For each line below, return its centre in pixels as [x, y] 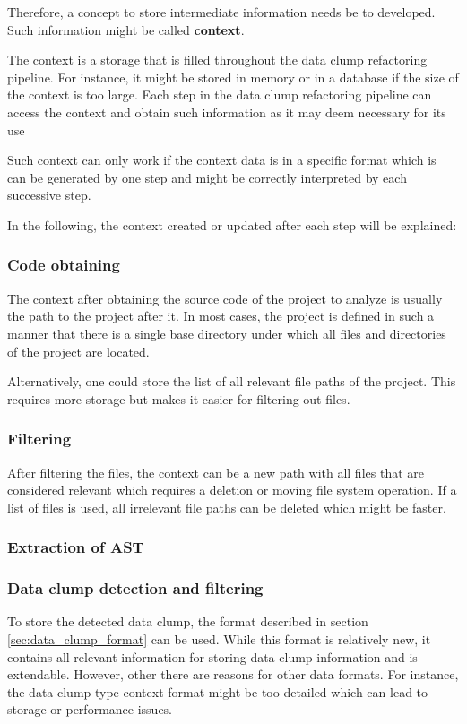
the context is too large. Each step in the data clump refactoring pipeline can [220, 95]
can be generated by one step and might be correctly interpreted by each [207, 177]
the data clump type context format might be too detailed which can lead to [218, 691]
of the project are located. [78, 351]
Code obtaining [64, 265]
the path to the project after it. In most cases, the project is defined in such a [221, 316]
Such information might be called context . [126, 29]
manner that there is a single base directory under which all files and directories [227, 333]
